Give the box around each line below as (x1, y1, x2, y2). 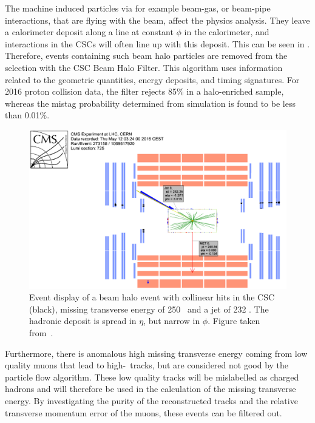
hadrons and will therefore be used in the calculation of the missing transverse (5, 382, 296, 395)
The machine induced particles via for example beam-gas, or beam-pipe (5, 2, 271, 14)
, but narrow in (143, 314, 200, 327)
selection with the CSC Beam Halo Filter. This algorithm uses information (5, 61, 283, 73)
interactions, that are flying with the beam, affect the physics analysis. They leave (5, 13, 310, 26)
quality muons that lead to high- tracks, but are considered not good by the (5, 359, 289, 371)
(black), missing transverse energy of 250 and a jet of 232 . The (29, 302, 269, 315)
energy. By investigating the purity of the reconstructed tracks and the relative (5, 394, 298, 407)
